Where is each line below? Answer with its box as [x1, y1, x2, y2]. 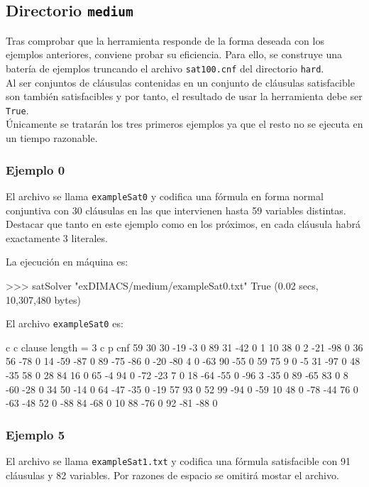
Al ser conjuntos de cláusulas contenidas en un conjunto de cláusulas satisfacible [6, 75, 355, 89]
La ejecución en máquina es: [6, 254, 128, 269]
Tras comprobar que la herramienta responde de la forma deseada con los [6, 33, 324, 48]
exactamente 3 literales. [6, 230, 108, 245]
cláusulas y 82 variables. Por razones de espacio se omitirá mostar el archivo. [6, 467, 339, 482]
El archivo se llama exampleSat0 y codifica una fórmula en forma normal [6, 188, 324, 203]
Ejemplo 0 [6, 160, 65, 178]
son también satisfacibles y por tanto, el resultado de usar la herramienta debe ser [6, 89, 363, 104]
